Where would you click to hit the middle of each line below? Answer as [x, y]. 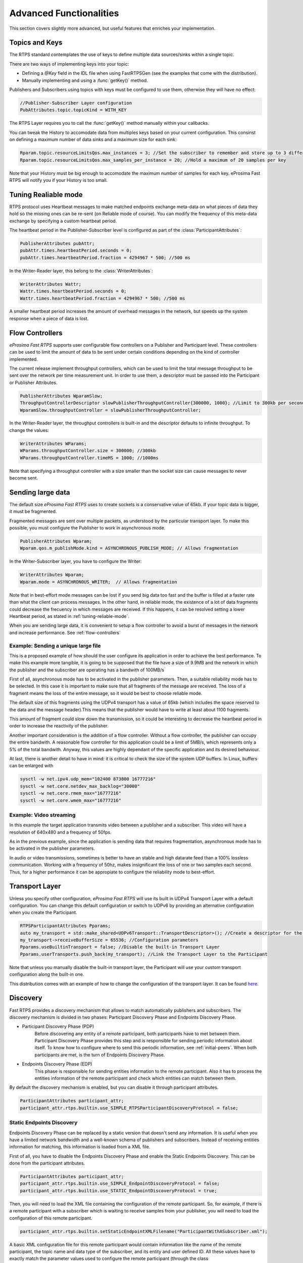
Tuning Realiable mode [46, 195]
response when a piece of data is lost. [49, 318]
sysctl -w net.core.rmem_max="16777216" [70, 793]
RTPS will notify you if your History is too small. [59, 180]
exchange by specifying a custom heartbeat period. [63, 221]
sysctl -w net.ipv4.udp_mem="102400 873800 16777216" [88, 779]
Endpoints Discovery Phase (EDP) [57, 1064]
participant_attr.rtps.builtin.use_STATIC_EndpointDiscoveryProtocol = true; [118, 1191]
